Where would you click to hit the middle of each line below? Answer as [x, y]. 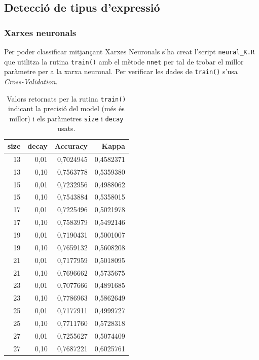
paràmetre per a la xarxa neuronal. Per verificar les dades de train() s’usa [121, 71]
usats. [66, 128]
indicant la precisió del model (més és [66, 108]
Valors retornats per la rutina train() [66, 98]
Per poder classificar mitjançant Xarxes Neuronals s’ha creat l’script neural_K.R [129, 51]
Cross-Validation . [31, 81]
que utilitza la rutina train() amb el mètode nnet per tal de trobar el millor [124, 61]
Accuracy [71, 146]
